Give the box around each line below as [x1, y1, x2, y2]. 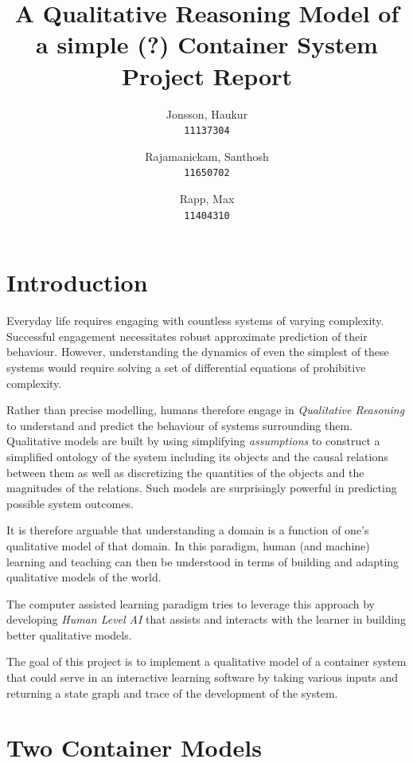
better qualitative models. [6, 626, 132, 643]
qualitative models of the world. [6, 569, 162, 585]
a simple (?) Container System [36, 28, 378, 61]
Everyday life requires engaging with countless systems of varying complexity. [6, 312, 384, 329]
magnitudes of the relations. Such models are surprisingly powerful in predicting [6, 479, 397, 496]
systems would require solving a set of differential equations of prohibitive [6, 358, 366, 375]
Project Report [121, 59, 292, 92]
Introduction [6, 266, 148, 299]
